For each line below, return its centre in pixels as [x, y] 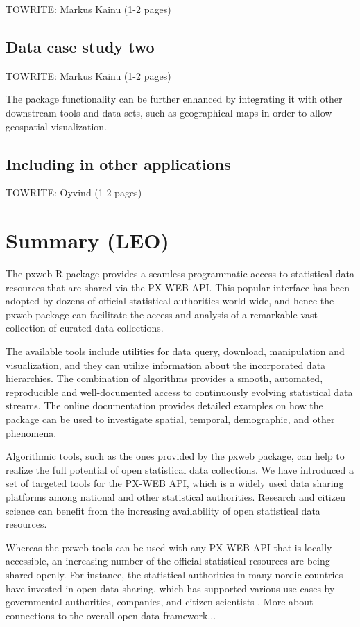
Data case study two [80, 46]
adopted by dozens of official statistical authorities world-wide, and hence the [170, 301]
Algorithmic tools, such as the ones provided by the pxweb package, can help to [175, 456]
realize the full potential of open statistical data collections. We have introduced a [180, 469]
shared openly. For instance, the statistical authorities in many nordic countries [174, 574]
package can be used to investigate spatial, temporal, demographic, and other [170, 419]
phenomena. [31, 432]
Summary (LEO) [87, 240]
